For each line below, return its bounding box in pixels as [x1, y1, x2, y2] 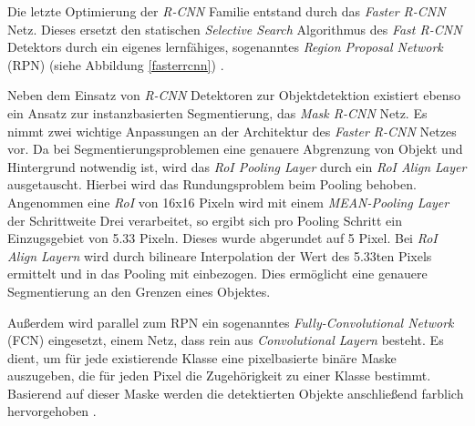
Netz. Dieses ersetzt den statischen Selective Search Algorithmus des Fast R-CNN [7, 19, 462, 38]
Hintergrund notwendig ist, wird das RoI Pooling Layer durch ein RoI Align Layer [7, 157, 467, 176]
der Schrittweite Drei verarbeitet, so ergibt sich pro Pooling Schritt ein [7, 210, 402, 229]
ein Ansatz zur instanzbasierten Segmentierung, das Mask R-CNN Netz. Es [7, 103, 428, 122]
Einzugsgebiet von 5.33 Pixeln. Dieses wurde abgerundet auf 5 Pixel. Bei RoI [7, 228, 438, 248]
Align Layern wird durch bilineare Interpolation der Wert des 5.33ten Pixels [7, 246, 432, 265]
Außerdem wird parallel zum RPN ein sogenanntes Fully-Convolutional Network [7, 312, 454, 331]
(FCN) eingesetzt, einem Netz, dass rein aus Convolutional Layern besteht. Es [7, 330, 444, 350]
